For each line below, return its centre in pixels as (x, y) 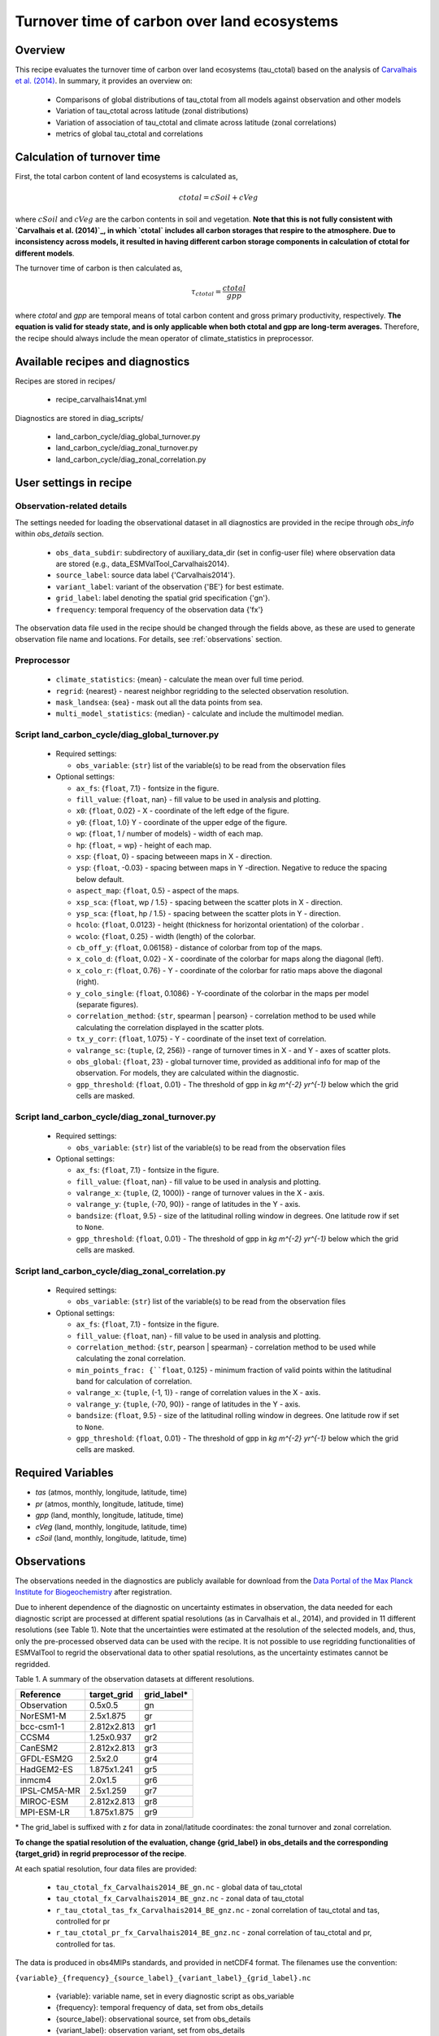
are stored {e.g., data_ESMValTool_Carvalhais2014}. (143, 564)
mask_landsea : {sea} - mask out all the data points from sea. (159, 702)
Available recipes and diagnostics (102, 361)
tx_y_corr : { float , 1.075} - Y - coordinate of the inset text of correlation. (201, 1039)
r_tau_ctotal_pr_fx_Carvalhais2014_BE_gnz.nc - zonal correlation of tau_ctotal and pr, (214, 1933)
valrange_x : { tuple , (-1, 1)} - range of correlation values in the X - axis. (198, 1393)
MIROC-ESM (44, 1801)
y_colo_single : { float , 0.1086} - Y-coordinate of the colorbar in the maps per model (222, 993)
